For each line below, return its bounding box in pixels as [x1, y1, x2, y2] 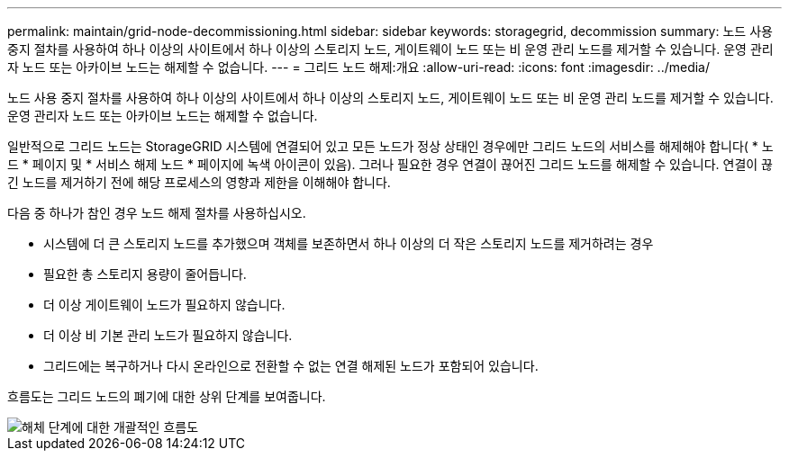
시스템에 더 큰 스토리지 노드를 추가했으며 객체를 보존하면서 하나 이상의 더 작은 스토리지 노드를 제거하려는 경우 [43, 236, 654, 251]
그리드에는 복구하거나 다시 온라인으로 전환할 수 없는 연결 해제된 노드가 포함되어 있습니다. [43, 358, 539, 373]
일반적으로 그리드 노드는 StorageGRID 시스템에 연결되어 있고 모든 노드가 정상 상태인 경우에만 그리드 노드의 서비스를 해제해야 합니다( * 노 [7, 139, 774, 154]
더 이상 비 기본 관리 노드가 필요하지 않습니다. [43, 328, 293, 343]
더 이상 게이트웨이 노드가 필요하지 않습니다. [43, 297, 286, 312]
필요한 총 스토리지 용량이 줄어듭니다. [43, 266, 247, 282]
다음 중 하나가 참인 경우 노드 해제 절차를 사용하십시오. [7, 205, 306, 220]
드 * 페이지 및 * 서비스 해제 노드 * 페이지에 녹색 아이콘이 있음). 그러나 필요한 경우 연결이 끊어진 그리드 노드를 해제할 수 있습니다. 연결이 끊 [7, 157, 773, 172]
